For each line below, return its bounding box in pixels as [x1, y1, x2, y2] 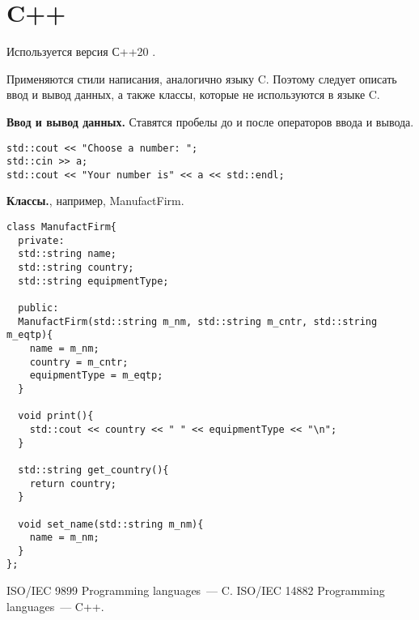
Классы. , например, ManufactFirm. [6, 192, 184, 209]
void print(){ [18, 410, 94, 422]
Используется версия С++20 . [6, 43, 156, 60]
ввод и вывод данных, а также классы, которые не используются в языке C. [6, 86, 380, 103]
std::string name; [18, 248, 117, 260]
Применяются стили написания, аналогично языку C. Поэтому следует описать [6, 70, 397, 87]
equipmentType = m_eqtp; [29, 370, 163, 382]
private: [18, 234, 65, 246]
